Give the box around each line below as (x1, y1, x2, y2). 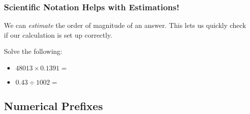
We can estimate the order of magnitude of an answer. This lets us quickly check (4, 20, 246, 30)
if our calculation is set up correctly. (4, 29, 112, 40)
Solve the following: (4, 46, 63, 56)
